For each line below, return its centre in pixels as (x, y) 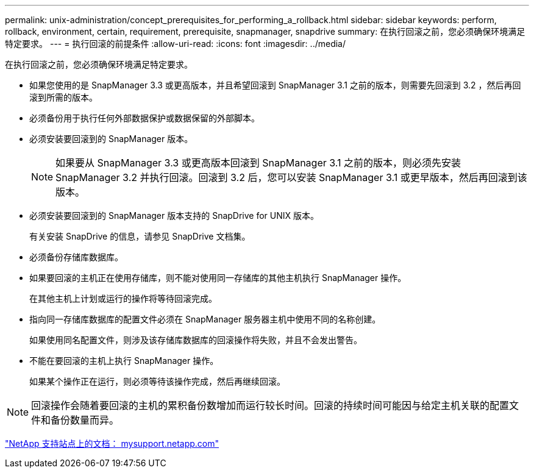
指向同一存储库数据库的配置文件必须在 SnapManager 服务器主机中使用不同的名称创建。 (205, 319)
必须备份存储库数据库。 (76, 257)
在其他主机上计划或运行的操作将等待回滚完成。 (123, 298)
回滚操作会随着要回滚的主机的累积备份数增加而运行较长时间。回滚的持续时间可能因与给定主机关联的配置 (270, 405)
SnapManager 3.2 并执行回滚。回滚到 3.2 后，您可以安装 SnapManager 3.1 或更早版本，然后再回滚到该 (291, 177)
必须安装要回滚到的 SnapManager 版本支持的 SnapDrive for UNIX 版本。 (174, 215)
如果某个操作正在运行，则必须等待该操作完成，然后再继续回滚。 (157, 381)
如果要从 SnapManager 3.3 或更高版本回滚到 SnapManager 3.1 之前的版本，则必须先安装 (258, 163)
